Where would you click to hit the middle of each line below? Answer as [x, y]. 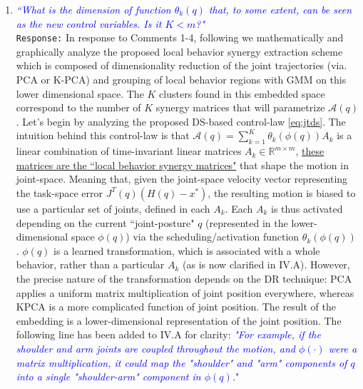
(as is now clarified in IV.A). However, [266, 264]
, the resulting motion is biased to [282, 192]
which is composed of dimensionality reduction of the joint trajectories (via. [181, 65]
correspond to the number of [78, 107]
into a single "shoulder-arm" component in [108, 377]
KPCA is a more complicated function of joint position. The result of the [176, 307]
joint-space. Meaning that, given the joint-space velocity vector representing [182, 179]
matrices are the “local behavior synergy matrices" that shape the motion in [182, 165]
